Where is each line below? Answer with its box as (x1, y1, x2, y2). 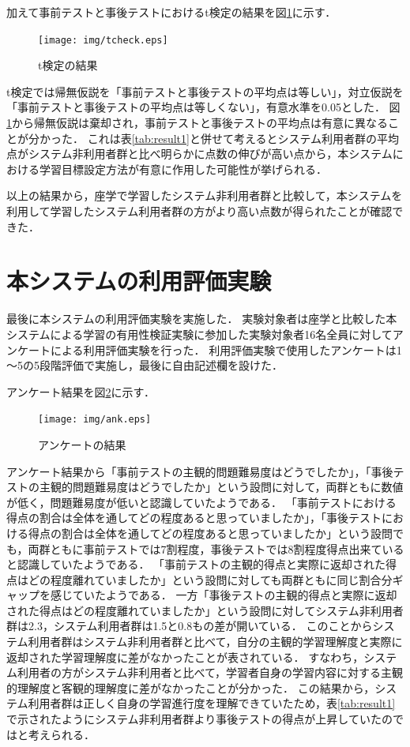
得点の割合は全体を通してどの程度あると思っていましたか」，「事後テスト (6, 509, 382, 526)
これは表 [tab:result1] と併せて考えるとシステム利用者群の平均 (87, 130, 400, 146)
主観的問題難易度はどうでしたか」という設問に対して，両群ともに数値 (39, 479, 404, 495)
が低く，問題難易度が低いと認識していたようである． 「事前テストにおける (6, 494, 397, 510)
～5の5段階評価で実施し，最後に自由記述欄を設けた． (6, 357, 283, 373)
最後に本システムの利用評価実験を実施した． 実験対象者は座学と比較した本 (6, 310, 397, 327)
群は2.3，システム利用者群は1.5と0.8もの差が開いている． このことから (6, 617, 373, 634)
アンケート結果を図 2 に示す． (6, 383, 155, 400)
